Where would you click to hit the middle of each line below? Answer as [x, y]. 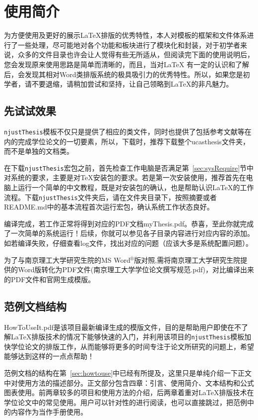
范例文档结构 [35, 306]
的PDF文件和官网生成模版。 [50, 279]
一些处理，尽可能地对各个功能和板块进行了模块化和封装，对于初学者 [129, 45]
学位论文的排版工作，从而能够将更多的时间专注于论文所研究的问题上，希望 [132, 346]
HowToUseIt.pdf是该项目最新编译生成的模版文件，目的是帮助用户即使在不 [123, 327]
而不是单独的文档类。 [39, 151]
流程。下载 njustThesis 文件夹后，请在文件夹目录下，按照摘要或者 [110, 197]
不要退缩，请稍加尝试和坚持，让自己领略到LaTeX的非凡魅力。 [132, 84]
